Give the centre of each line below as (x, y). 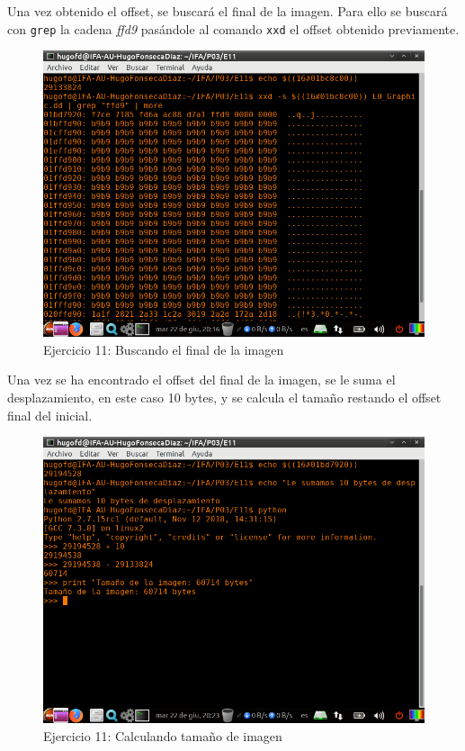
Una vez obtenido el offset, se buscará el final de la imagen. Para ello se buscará (228, 11)
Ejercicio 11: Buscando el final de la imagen (164, 349)
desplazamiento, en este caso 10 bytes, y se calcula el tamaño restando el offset (224, 398)
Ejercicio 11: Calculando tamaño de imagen (163, 735)
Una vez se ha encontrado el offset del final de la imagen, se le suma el (201, 380)
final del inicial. (50, 415)
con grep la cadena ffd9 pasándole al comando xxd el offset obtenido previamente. (233, 28)
